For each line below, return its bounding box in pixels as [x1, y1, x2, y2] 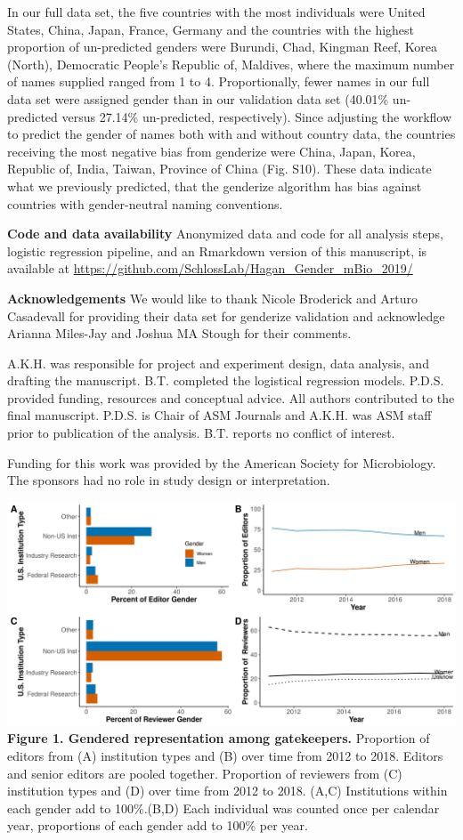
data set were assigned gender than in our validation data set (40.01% [7, 89, 389, 108]
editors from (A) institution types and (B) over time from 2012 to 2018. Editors [7, 747, 443, 765]
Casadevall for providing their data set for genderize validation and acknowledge [7, 306, 445, 325]
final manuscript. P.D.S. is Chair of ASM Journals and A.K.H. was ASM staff [7, 406, 432, 424]
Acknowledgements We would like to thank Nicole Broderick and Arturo [7, 288, 418, 307]
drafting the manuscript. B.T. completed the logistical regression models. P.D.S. [7, 371, 444, 390]
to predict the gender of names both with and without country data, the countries [7, 125, 456, 143]
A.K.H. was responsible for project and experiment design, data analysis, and [7, 353, 429, 372]
